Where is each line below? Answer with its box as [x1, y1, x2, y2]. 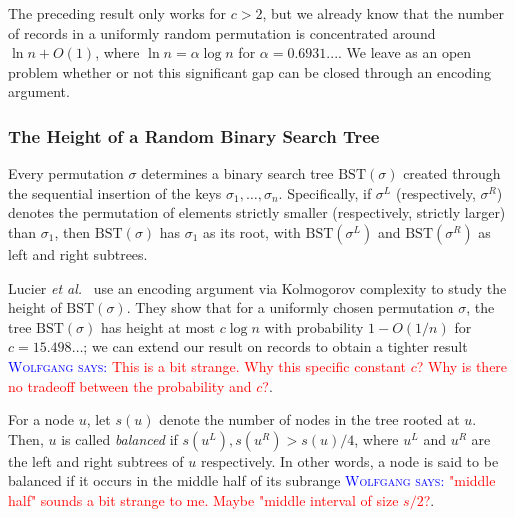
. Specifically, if [278, 182, 372, 203]
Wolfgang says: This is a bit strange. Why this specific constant [8, 355, 406, 376]
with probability [264, 316, 364, 337]
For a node [8, 409, 74, 430]
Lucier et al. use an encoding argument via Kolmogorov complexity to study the [8, 277, 507, 298]
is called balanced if [61, 428, 178, 449]
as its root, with [203, 221, 301, 242]
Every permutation [8, 163, 124, 184]
